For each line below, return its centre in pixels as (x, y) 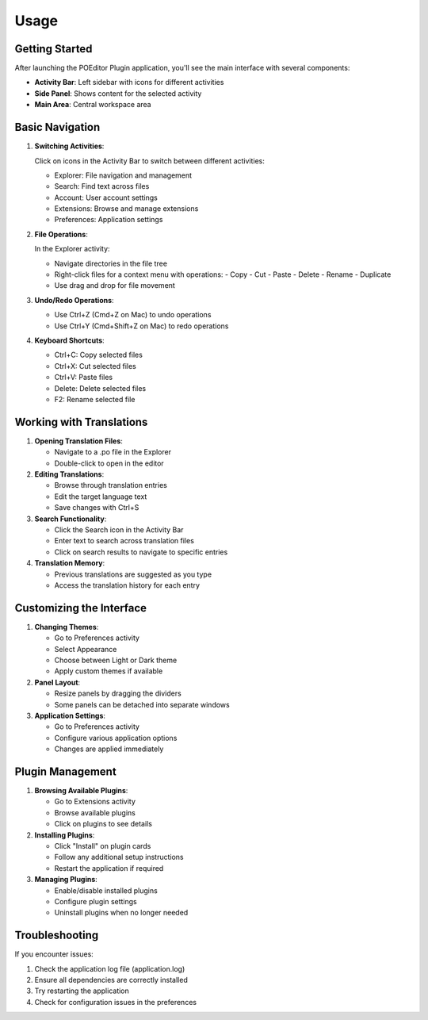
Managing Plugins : (66, 880)
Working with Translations (81, 422)
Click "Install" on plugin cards (103, 846)
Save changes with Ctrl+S (97, 508)
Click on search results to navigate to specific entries (141, 552)
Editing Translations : (69, 474)
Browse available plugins (95, 812)
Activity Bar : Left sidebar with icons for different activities (129, 82)
